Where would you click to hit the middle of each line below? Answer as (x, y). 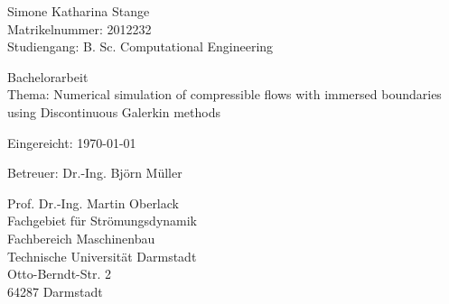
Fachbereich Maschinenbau (81, 238)
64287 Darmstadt (55, 291)
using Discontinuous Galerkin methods (114, 111)
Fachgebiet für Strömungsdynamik (102, 221)
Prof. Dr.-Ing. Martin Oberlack (93, 203)
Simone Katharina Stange (79, 11)
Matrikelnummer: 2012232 (80, 28)
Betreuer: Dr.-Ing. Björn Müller (95, 173)
